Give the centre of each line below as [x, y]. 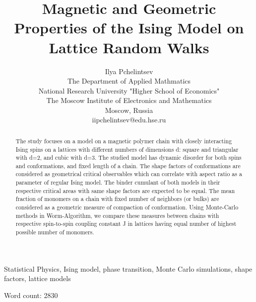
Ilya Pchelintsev [129, 71]
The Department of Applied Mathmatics [129, 81]
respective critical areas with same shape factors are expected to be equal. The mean [125, 190]
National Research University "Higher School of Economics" [129, 90]
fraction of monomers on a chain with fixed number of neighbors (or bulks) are [117, 199]
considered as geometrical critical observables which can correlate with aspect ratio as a [129, 174]
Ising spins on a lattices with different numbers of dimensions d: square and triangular [127, 149]
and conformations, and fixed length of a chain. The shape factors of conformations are [128, 165]
